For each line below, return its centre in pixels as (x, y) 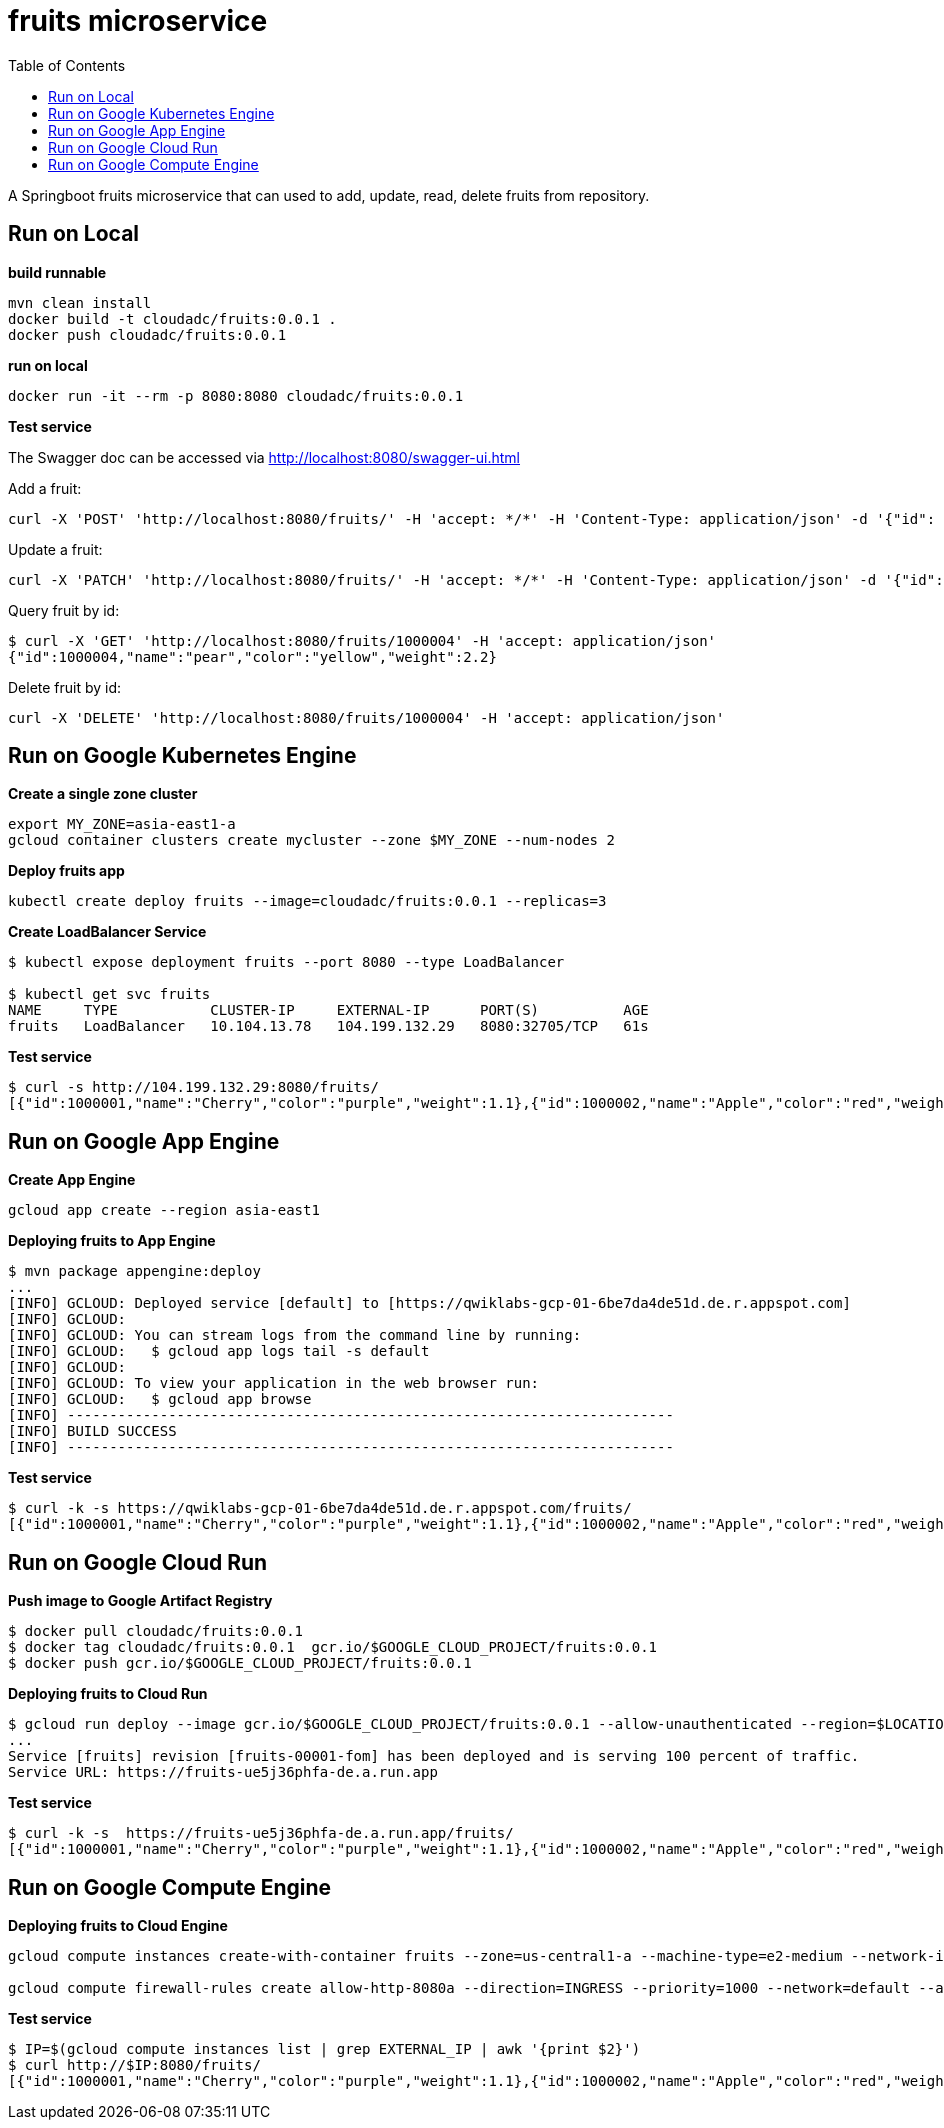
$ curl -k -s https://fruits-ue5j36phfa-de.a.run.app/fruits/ (261, 1833)
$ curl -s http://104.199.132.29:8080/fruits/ (193, 1087)
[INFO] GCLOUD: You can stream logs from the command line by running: (295, 1335)
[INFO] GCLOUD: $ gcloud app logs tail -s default (219, 1351)
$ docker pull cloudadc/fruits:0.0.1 (156, 1631)
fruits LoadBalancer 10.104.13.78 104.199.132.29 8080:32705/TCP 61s (328, 1026)
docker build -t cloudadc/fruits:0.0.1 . (172, 318)
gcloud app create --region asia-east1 (164, 1210)
